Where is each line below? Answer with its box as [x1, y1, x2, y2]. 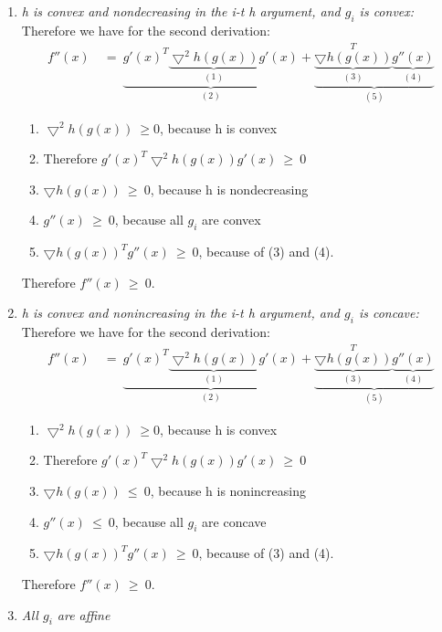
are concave [202, 511, 267, 531]
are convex [202, 210, 261, 229]
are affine [57, 605, 110, 624]
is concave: [358, 303, 419, 322]
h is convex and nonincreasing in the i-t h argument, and [21, 303, 341, 322]
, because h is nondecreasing [150, 179, 309, 198]
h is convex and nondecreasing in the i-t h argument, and [21, 2, 341, 20]
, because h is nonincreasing [150, 480, 306, 500]
